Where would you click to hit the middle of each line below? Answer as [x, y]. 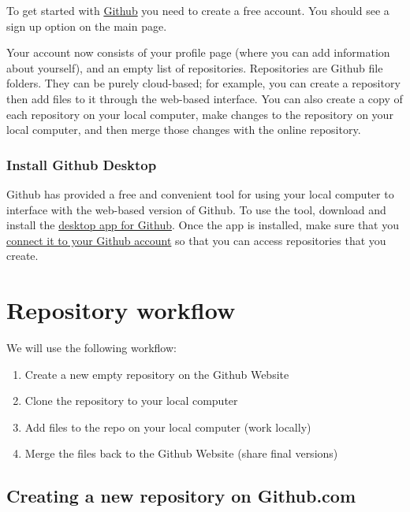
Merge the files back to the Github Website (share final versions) [181, 453]
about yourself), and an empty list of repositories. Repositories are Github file [195, 67]
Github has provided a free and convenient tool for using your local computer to [200, 193]
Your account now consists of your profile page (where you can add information [198, 52]
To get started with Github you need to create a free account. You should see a [198, 10]
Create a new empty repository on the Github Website [157, 374]
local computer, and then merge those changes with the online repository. [184, 130]
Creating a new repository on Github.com [181, 496]
